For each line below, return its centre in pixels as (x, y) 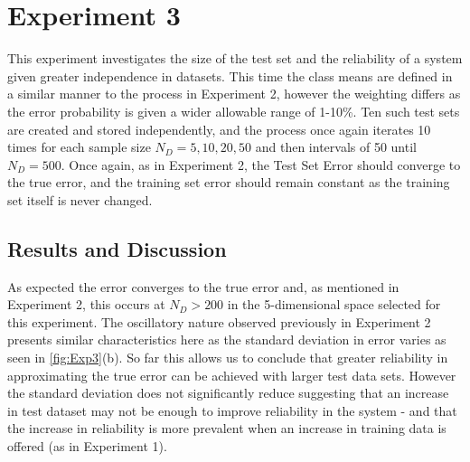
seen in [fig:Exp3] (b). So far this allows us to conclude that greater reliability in (228, 358)
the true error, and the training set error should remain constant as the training (229, 182)
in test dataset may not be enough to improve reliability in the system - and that (232, 410)
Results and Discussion (117, 248)
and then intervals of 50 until (336, 147)
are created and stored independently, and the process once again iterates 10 (219, 129)
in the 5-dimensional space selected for (334, 304)
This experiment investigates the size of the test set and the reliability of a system (235, 58)
